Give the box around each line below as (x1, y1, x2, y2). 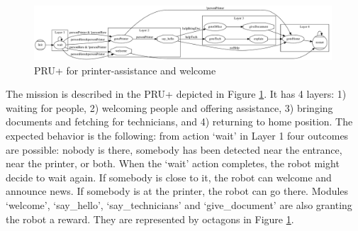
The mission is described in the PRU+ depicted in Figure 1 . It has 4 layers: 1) (6, 86, 347, 101)
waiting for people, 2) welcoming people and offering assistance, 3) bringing (6, 100, 333, 115)
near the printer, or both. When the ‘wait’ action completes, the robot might (6, 156, 340, 171)
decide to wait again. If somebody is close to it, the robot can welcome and (6, 169, 332, 184)
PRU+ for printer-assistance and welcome (34, 62, 216, 77)
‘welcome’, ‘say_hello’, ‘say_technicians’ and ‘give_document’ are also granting (6, 198, 352, 212)
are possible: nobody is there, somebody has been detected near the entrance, (6, 142, 342, 157)
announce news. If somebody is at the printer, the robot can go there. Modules (6, 184, 349, 198)
